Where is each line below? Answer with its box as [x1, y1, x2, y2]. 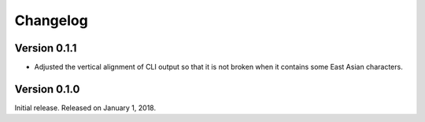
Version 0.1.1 [14, 41, 77, 55]
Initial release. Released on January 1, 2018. [14, 102, 157, 113]
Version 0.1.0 [14, 82, 80, 95]
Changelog [14, 12, 88, 29]
